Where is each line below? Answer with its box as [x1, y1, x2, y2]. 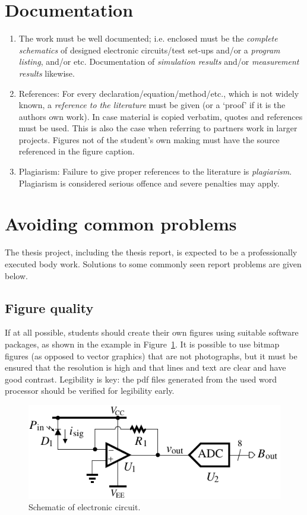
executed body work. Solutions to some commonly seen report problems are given [5, 257, 302, 270]
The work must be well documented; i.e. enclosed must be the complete [18, 32, 278, 45]
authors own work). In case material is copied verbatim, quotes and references [18, 110, 303, 122]
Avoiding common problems [5, 211, 237, 236]
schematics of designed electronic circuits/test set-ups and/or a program [18, 43, 280, 56]
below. [5, 269, 28, 282]
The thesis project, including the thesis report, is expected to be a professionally [5, 246, 297, 258]
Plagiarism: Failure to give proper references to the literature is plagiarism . [18, 165, 292, 178]
